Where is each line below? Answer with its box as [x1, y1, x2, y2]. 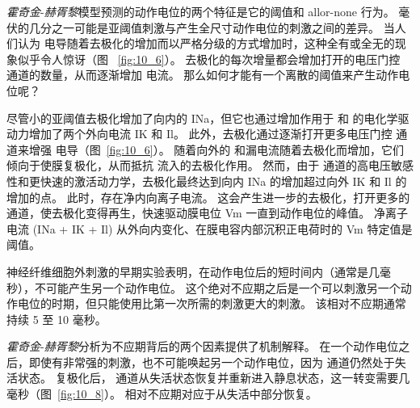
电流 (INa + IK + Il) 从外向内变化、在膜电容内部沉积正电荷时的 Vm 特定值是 [6, 220, 413, 237]
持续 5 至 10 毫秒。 [6, 310, 107, 327]
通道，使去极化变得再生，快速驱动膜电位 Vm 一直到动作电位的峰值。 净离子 [6, 204, 408, 221]
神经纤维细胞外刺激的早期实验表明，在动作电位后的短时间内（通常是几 [6, 263, 380, 280]
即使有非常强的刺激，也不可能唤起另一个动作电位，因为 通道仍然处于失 [28, 353, 406, 370]
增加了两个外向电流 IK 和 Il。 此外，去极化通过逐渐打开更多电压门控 [28, 125, 393, 142]
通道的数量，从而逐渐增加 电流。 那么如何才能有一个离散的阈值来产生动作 [6, 66, 399, 83]
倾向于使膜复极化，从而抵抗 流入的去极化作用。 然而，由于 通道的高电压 [6, 157, 391, 174]
